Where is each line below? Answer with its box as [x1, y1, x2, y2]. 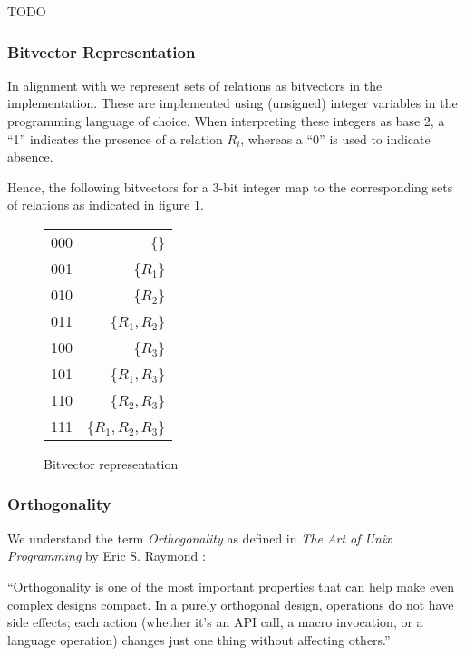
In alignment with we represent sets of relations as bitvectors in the [7, 75, 383, 94]
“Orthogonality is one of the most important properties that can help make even [7, 576, 455, 595]
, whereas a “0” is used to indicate [240, 129, 431, 148]
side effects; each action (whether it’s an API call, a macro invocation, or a [7, 612, 423, 632]
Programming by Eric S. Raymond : [7, 546, 206, 565]
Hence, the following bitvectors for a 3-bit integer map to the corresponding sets [7, 177, 453, 196]
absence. [7, 147, 53, 166]
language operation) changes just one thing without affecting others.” [7, 630, 391, 649]
